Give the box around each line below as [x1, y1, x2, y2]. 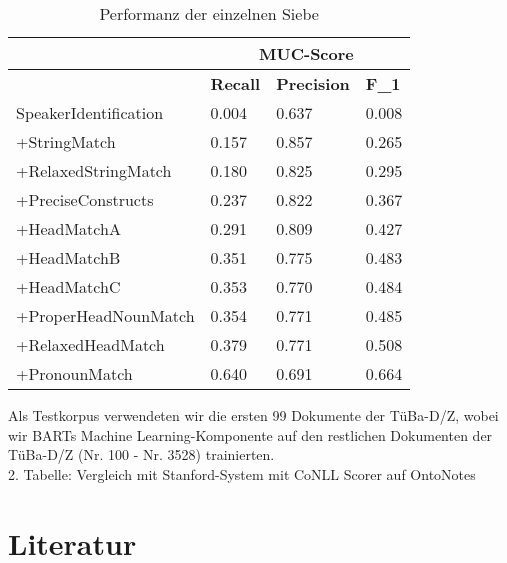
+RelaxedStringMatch [16, 159, 172, 182]
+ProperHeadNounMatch [16, 304, 195, 327]
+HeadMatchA [16, 217, 121, 240]
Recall [210, 72, 261, 95]
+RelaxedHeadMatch [16, 333, 165, 356]
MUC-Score [259, 42, 354, 65]
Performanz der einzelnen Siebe [99, 2, 319, 25]
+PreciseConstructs [16, 188, 154, 211]
